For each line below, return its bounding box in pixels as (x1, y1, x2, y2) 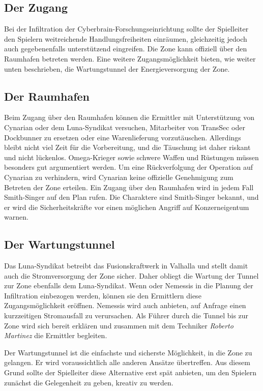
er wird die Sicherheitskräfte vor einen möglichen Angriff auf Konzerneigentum (4, 201, 249, 212)
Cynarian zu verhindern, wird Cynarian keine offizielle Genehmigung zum (4, 171, 233, 182)
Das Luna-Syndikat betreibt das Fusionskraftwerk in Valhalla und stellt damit (4, 260, 248, 271)
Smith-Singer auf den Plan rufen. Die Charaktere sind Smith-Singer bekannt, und (4, 192, 259, 202)
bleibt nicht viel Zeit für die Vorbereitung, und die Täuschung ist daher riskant (4, 142, 251, 153)
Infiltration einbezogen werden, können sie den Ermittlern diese (4, 290, 201, 300)
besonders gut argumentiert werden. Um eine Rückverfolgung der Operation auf (4, 162, 253, 172)
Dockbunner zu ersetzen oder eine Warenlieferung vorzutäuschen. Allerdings (4, 132, 241, 142)
